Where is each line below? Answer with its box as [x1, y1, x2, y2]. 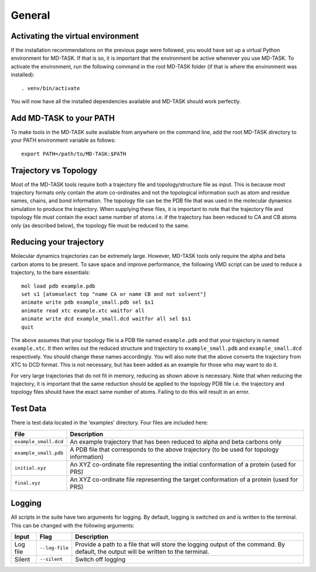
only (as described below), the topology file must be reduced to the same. [11, 222, 190, 229]
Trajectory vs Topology [11, 165, 98, 175]
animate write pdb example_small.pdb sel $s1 [21, 299, 154, 306]
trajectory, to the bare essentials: [11, 269, 91, 276]
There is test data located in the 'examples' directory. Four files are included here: [11, 419, 208, 426]
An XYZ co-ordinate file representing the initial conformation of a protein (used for [70, 460, 297, 468]
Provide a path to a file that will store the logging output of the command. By [75, 540, 286, 548]
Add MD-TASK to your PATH [11, 113, 115, 123]
